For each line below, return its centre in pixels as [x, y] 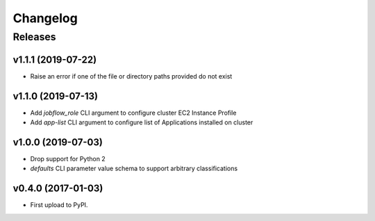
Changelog [45, 18]
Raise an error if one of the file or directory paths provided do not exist [131, 76]
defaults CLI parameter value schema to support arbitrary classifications [134, 169]
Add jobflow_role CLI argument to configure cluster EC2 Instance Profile [133, 113]
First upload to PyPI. [59, 205]
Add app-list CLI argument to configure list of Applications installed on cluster [142, 122]
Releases [34, 37]
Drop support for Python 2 [68, 158]
